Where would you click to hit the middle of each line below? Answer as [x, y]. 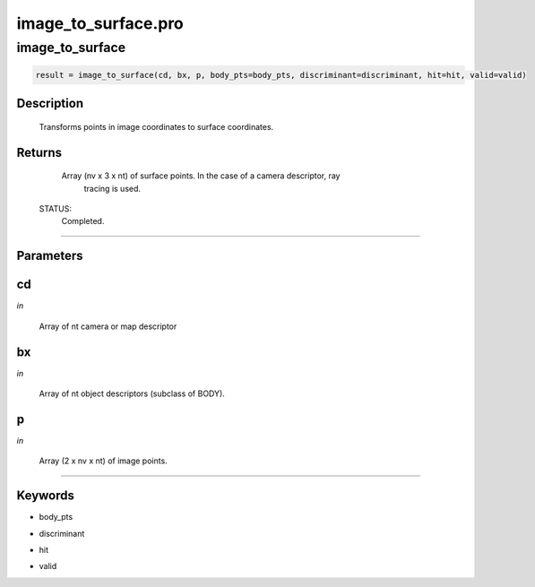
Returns [39, 152]
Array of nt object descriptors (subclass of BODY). [132, 393]
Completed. [83, 221]
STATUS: [55, 208]
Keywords [46, 496]
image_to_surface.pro [100, 23]
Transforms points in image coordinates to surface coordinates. [156, 126]
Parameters [50, 256]
